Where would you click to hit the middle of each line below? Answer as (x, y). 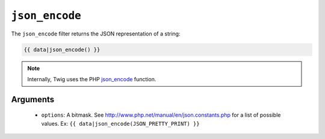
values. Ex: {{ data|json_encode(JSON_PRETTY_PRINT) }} (120, 123)
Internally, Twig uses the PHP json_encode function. (92, 79)
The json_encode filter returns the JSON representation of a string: (96, 34)
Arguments (33, 99)
